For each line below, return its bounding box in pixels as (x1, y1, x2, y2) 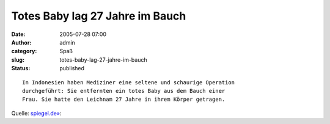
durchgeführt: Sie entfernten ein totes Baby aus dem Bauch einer (22, 87, 226, 94)
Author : (11, 38, 32, 46)
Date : (11, 31, 26, 38)
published (59, 65, 85, 72)
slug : (11, 56, 24, 64)
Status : (11, 65, 31, 72)
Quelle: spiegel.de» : (11, 109, 62, 117)
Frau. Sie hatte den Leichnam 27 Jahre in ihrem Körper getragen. (22, 96, 226, 103)
